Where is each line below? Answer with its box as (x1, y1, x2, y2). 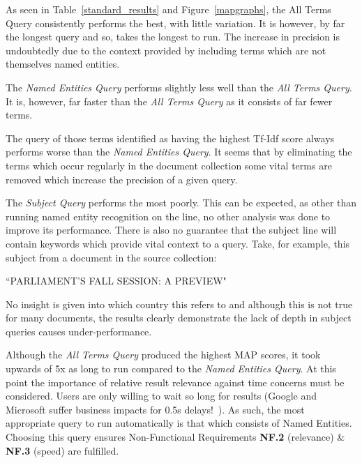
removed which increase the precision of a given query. (6, 172, 238, 186)
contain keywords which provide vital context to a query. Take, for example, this (6, 236, 350, 250)
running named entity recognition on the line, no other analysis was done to (6, 208, 331, 223)
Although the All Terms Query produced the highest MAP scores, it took (6, 347, 321, 362)
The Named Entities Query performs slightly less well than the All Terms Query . (6, 79, 352, 94)
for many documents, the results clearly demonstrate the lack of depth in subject (6, 310, 352, 325)
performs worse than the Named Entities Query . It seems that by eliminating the (6, 144, 352, 159)
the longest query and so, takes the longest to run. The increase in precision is (6, 29, 340, 44)
